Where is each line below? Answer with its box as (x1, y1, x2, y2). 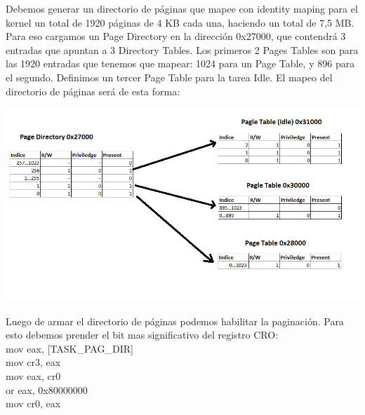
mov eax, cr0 (6, 368, 61, 383)
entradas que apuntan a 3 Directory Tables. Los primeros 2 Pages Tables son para (6, 42, 359, 57)
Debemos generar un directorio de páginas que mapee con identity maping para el (6, 1, 358, 15)
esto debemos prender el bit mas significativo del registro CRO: (6, 327, 279, 342)
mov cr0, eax (6, 396, 61, 411)
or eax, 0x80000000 (6, 382, 88, 397)
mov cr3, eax (6, 355, 61, 369)
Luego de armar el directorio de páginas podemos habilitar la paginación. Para (6, 313, 344, 328)
